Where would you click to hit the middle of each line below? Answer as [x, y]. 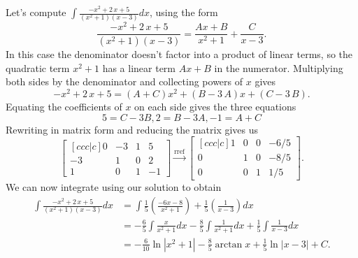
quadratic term [38, 67]
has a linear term [139, 67]
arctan [229, 244]
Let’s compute [36, 12]
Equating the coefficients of [64, 107]
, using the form [184, 12]
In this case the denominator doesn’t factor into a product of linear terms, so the [179, 54]
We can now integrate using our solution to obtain [114, 187]
